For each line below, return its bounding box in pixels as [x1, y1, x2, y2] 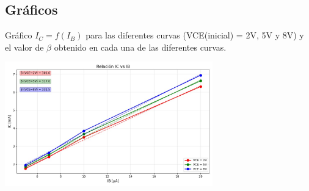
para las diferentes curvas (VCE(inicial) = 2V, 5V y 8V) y [85, 29, 304, 41]
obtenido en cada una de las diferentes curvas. [54, 40, 227, 53]
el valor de [5, 40, 44, 53]
